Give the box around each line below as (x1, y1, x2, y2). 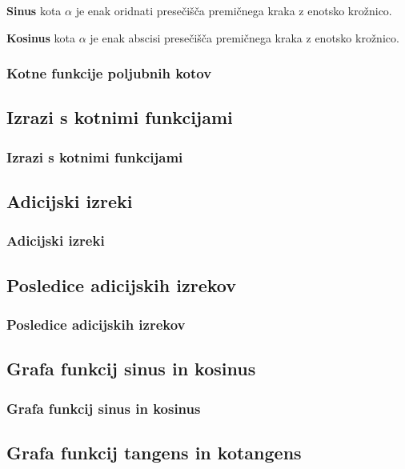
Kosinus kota (6, 29, 75, 46)
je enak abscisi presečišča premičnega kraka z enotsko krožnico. (90, 29, 399, 46)
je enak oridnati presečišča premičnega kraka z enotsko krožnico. (75, 2, 392, 18)
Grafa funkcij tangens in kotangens (6, 439, 302, 464)
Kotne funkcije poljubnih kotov (6, 63, 212, 83)
